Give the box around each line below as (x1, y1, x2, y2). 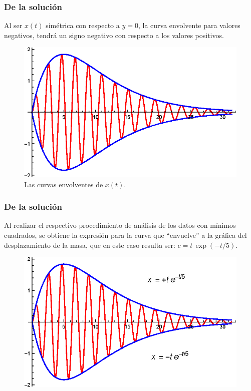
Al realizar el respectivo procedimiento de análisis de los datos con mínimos (4, 220, 236, 230)
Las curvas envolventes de (24, 179, 103, 189)
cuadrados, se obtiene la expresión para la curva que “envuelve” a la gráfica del (4, 229, 247, 240)
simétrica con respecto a (46, 20, 120, 31)
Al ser (4, 20, 23, 31)
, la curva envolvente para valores (138, 20, 240, 31)
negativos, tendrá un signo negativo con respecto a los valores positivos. (4, 30, 224, 40)
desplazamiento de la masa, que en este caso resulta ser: (4, 239, 175, 250)
